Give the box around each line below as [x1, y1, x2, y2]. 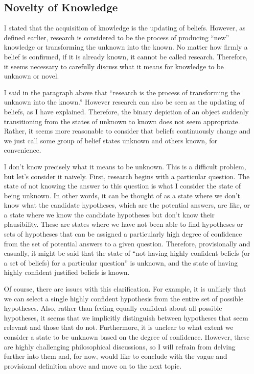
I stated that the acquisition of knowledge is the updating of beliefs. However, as [4, 23, 246, 33]
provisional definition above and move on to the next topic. [4, 360, 182, 371]
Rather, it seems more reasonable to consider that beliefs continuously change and [4, 126, 251, 136]
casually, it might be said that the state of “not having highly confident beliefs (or [4, 248, 250, 258]
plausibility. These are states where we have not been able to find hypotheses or [4, 219, 243, 229]
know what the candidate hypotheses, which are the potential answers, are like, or [4, 200, 250, 210]
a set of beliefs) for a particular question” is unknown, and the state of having [4, 257, 238, 267]
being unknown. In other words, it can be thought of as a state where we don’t [4, 190, 240, 200]
